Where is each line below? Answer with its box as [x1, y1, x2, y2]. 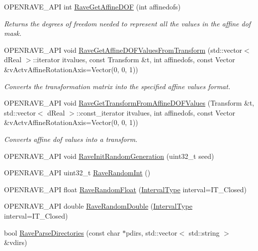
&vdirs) [4, 237, 27, 248]
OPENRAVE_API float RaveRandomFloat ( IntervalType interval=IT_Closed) [4, 184, 247, 194]
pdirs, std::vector [126, 227, 177, 238]
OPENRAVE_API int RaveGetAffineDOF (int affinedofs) [4, 1, 181, 11]
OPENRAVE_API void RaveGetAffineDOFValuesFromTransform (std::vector [4, 44, 243, 55]
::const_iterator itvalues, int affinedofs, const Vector [76, 107, 236, 118]
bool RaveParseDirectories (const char [4, 227, 120, 238]
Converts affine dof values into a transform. [4, 133, 138, 144]
